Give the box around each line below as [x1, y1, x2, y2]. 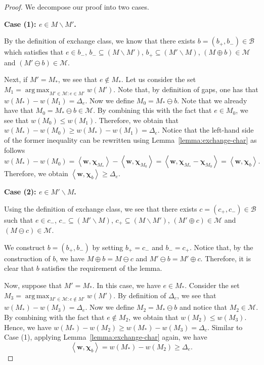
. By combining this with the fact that [93, 105, 212, 115]
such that [4, 214, 33, 225]
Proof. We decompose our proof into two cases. [4, 2, 149, 12]
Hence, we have [4, 321, 52, 332]
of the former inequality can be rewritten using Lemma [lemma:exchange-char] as [4, 135, 257, 145]
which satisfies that [4, 47, 64, 57]
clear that [4, 263, 34, 273]
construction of [4, 253, 51, 263]
